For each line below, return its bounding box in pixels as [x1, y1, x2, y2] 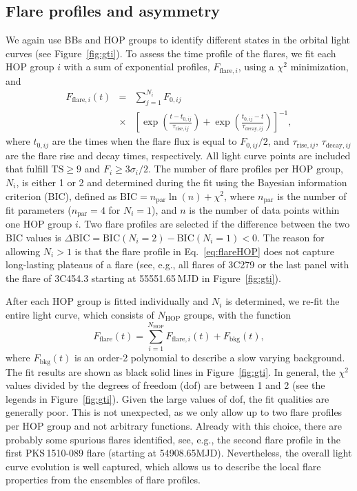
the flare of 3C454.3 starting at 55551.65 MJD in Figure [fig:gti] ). [6, 270, 281, 285]
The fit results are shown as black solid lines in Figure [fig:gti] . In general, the [6, 364, 336, 379]
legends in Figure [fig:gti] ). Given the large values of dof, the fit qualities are [6, 391, 329, 405]
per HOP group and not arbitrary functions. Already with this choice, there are [6, 418, 342, 432]
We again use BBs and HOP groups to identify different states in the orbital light [6, 32, 351, 47]
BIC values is [6, 230, 61, 245]
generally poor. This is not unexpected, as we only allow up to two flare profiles [6, 405, 343, 419]
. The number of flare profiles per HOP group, [148, 161, 343, 176]
